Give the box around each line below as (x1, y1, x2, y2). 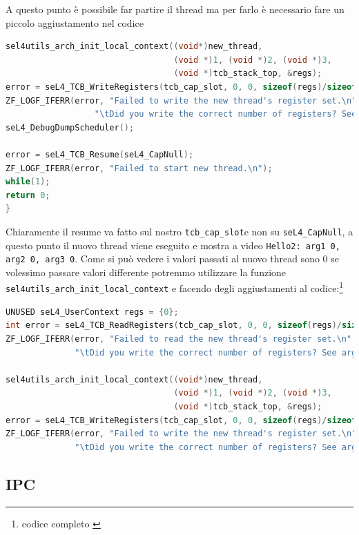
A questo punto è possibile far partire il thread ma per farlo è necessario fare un (6, 2, 345, 16)
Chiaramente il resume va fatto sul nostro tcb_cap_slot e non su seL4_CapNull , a (6, 224, 353, 238)
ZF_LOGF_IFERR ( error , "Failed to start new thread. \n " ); (6, 163, 273, 173)
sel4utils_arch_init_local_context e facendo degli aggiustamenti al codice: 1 (6, 279, 344, 295)
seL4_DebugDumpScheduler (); (6, 122, 135, 133)
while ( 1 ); (6, 177, 50, 187)
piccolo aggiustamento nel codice (6, 15, 144, 30)
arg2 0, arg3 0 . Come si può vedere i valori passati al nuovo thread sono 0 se (6, 251, 339, 266)
